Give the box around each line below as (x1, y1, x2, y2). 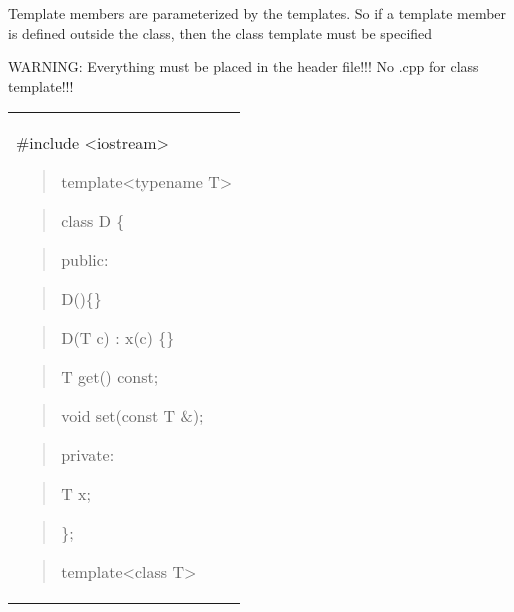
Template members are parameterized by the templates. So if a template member (8, 3, 507, 23)
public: (61, 248, 109, 272)
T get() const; (61, 365, 159, 389)
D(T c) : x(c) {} (61, 326, 175, 350)
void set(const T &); (61, 404, 204, 428)
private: (61, 443, 115, 467)
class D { (61, 209, 125, 233)
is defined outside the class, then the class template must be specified (8, 22, 433, 43)
